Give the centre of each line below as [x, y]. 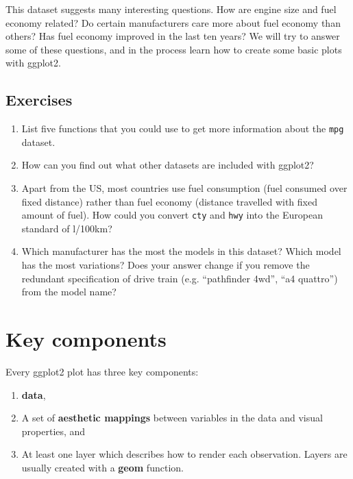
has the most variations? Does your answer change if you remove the [166, 265]
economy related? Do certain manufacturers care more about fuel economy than [173, 22]
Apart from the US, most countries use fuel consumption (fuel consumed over [184, 188]
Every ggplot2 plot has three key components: [102, 371]
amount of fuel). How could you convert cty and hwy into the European [172, 215]
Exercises [39, 100]
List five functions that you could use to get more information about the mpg [183, 128]
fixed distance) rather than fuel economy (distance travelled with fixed [169, 201]
